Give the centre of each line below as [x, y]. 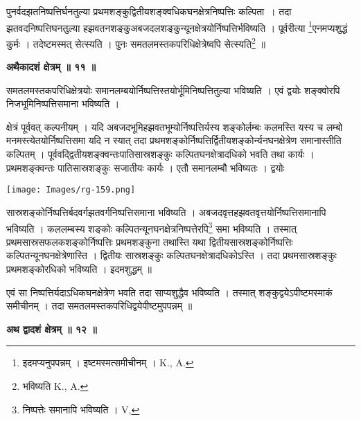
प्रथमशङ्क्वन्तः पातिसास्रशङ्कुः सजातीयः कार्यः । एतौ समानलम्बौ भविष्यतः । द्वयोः [146, 167]
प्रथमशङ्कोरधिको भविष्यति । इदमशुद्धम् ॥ [79, 268]
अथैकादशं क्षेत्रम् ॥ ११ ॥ [51, 67]
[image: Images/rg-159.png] [71, 190]
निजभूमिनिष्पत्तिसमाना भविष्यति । [63, 104]
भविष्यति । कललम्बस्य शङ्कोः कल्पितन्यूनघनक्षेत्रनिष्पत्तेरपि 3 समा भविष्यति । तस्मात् [151, 227]
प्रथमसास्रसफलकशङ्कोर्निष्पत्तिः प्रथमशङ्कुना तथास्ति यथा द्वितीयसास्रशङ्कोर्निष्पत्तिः [150, 241]
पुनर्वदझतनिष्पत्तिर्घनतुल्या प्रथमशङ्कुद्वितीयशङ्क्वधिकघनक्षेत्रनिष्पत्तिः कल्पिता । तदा [149, 11]
